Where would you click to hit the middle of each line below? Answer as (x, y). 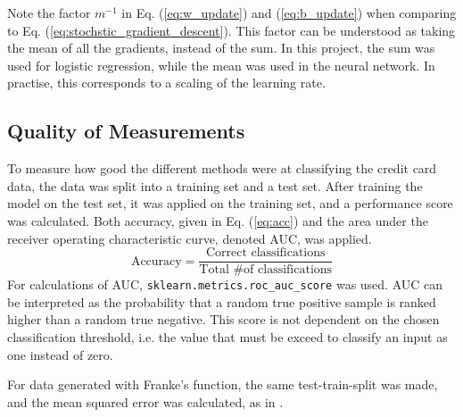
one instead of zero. (60, 354)
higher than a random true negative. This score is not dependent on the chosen (223, 319)
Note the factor (49, 13)
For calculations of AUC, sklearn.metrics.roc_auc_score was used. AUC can (225, 284)
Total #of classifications (266, 270)
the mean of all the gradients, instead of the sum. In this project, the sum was (221, 48)
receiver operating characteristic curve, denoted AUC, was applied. (190, 238)
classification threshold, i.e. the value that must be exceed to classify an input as (227, 337)
